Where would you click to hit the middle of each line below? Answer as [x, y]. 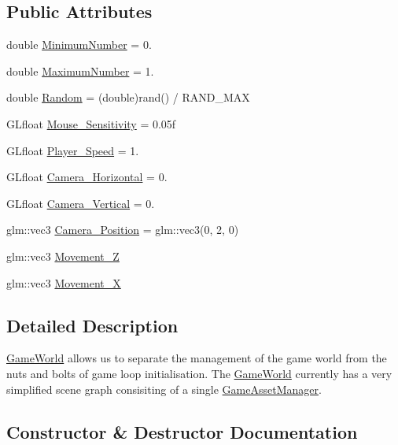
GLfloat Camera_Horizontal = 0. [87, 177]
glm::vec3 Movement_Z [63, 256]
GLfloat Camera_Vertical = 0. [81, 203]
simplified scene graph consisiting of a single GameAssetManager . [164, 389]
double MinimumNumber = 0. [79, 44]
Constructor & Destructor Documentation [182, 431]
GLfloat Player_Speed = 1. [73, 150]
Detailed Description [92, 325]
